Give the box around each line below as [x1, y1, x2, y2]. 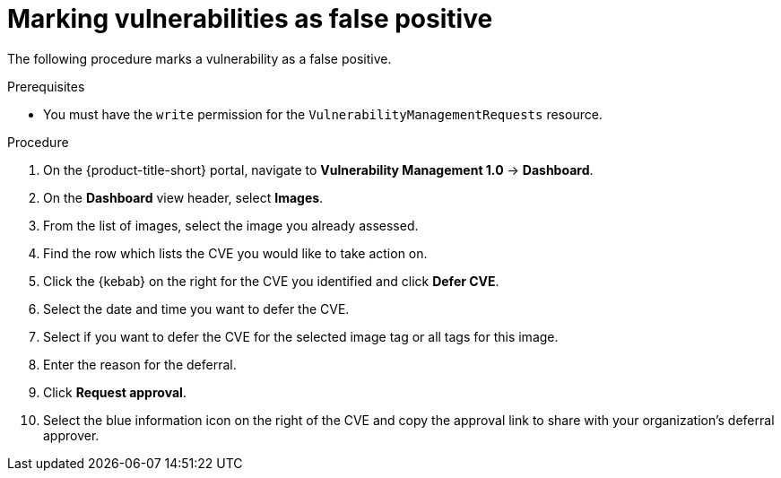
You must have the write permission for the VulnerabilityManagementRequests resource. [43, 106, 603, 122]
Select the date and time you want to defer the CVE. [43, 300, 350, 317]
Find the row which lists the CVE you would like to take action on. [43, 245, 428, 261]
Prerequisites [7, 78, 85, 94]
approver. [43, 427, 100, 443]
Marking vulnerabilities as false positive [7, 4, 493, 34]
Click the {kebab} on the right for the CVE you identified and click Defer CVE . [43, 273, 499, 289]
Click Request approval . [43, 384, 187, 400]
